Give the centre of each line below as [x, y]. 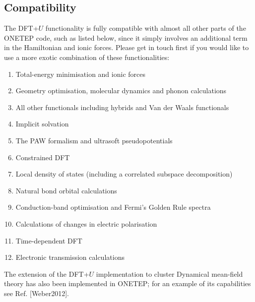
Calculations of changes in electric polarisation [86, 223]
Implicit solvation [42, 124]
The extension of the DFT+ [47, 273]
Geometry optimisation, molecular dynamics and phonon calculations [121, 91]
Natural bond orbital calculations [66, 190]
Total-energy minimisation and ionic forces [80, 74]
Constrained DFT [43, 157]
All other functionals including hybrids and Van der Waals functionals [122, 107]
